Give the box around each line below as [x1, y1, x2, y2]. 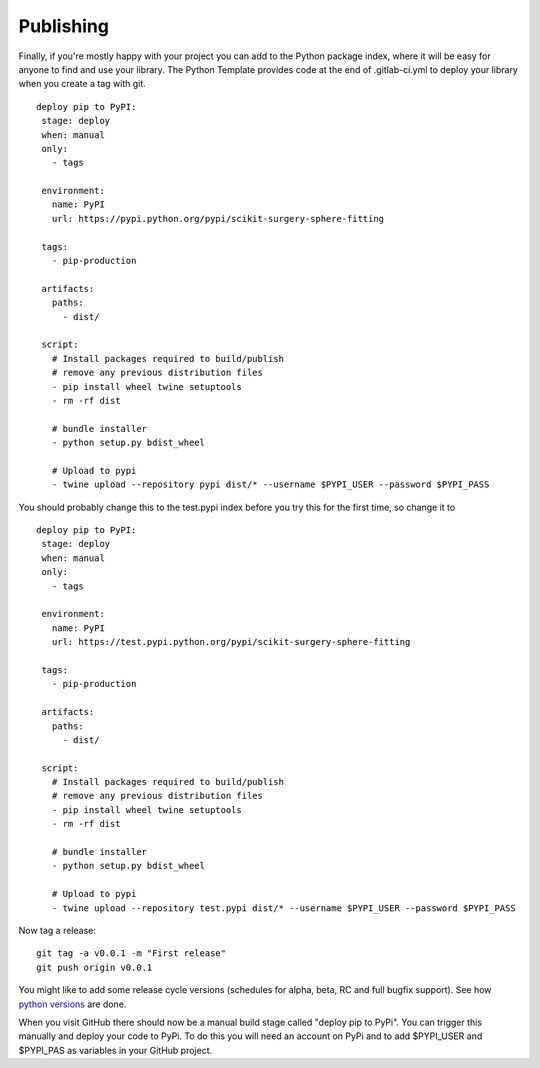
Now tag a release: [18, 924, 97, 936]
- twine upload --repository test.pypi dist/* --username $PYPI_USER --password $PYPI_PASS [51, 902, 517, 914]
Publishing [18, 15, 110, 37]
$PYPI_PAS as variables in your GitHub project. [18, 1044, 213, 1056]
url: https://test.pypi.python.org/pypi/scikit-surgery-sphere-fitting [51, 636, 411, 648]
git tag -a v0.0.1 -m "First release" [36, 948, 227, 959]
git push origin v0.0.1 [36, 961, 153, 973]
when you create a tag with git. [18, 78, 147, 90]
